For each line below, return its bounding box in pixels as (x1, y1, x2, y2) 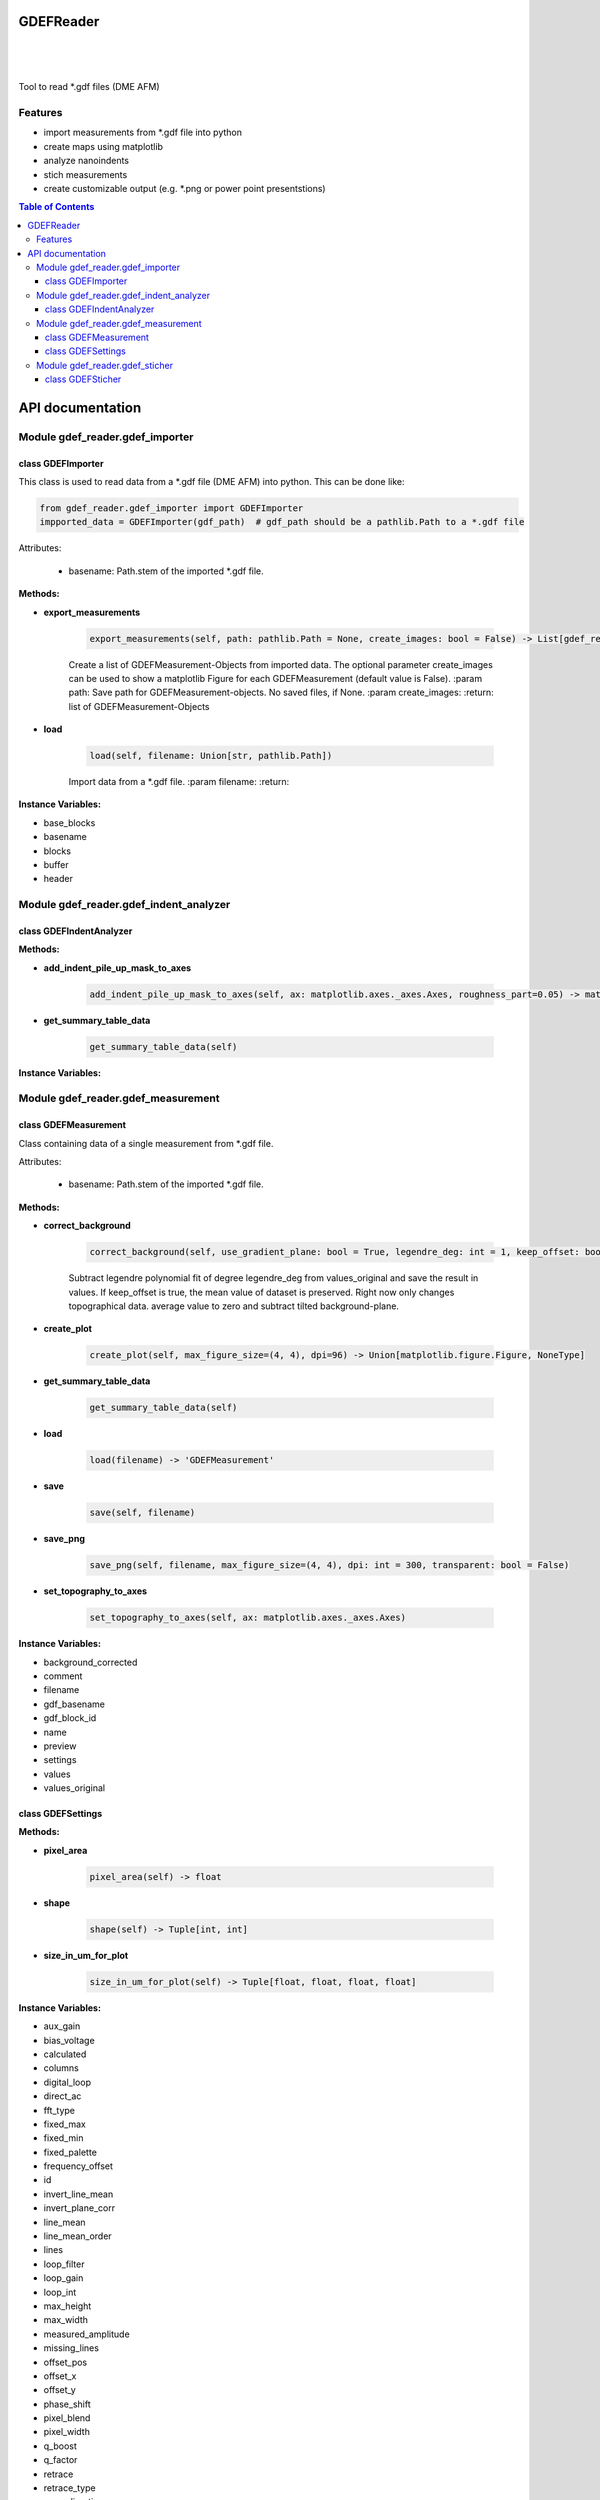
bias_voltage (43, 2034, 95, 2046)
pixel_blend (43, 2412, 91, 2424)
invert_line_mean (43, 2188, 114, 2200)
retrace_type (43, 2482, 96, 2494)
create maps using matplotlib (43, 140, 164, 152)
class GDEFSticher (45, 373, 122, 385)
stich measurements (43, 168, 128, 180)
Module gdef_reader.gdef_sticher (36, 359, 174, 371)
